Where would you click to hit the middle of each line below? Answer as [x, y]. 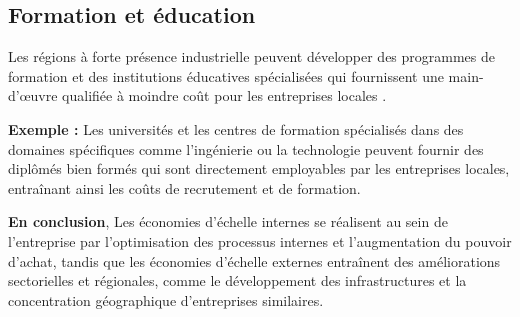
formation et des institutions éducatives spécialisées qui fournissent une [226, 75]
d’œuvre [33, 95]
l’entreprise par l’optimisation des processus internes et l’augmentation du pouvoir [260, 240]
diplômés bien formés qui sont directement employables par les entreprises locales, [259, 168]
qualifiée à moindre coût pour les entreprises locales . [224, 95]
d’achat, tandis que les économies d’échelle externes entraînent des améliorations [254, 260]
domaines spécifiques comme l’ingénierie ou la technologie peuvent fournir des [246, 148]
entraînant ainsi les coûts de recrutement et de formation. [184, 187]
